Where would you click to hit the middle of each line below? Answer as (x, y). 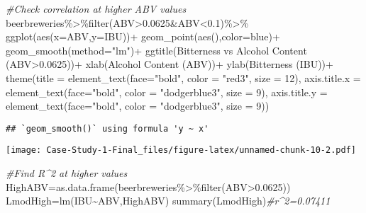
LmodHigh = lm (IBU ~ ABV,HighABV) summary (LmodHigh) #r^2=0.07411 (168, 201)
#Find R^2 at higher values (67, 173)
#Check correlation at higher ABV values (96, 8)
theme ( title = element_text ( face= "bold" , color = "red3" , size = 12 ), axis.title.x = (183, 77)
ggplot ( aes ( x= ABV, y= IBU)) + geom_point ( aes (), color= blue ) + (143, 36)
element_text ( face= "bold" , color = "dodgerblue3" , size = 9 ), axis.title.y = (167, 92)
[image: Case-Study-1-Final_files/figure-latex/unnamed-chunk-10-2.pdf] (181, 150)
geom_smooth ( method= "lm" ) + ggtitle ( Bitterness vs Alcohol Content (156, 50)
